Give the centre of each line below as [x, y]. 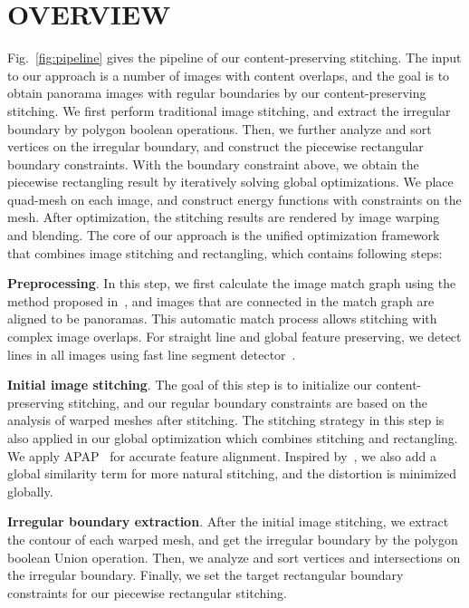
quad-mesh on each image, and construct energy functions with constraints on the [234, 199]
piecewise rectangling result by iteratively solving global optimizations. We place [230, 182]
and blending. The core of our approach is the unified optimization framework [224, 235]
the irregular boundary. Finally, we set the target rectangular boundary [206, 575]
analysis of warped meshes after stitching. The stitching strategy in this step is [226, 420]
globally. [30, 491]
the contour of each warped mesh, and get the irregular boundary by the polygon [233, 539]
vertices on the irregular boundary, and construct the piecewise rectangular [215, 146]
